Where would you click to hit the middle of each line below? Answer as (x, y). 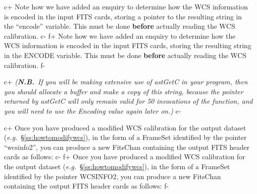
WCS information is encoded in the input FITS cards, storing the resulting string (128, 45)
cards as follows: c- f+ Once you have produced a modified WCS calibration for (125, 157)
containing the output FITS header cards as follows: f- (86, 186)
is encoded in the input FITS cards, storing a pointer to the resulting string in (123, 16)
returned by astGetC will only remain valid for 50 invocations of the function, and (128, 101)
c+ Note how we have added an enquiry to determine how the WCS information (126, 6)
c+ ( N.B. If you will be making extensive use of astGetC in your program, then (126, 82)
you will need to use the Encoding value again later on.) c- (93, 110)
